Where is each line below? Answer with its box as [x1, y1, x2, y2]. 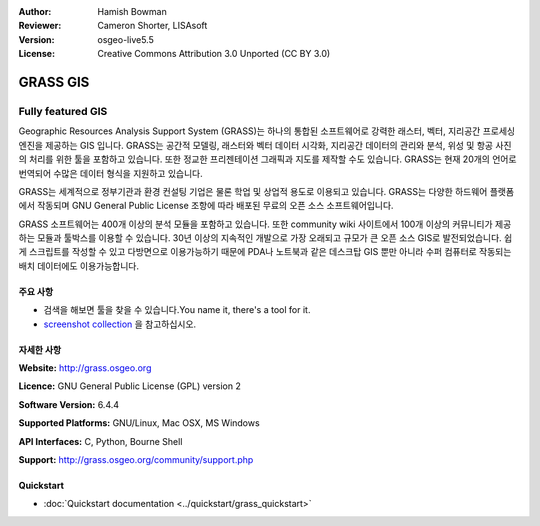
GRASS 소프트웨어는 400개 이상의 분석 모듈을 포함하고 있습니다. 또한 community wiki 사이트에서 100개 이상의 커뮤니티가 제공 [18, 218, 512, 230]
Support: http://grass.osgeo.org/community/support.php [18, 453, 254, 465]
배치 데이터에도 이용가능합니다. [18, 260, 140, 272]
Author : [18, 6, 52, 17]
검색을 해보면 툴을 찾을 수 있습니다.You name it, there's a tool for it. [43, 304, 311, 316]
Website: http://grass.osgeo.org [18, 362, 152, 374]
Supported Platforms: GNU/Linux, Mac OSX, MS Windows [18, 417, 260, 429]
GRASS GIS [18, 73, 90, 90]
